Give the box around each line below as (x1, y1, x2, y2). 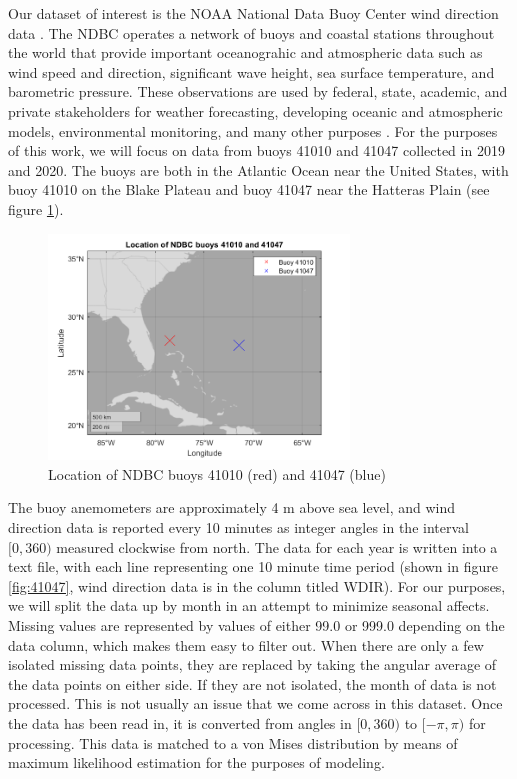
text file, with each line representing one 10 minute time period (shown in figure (8, 556, 498, 577)
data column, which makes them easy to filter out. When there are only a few (8, 634, 484, 655)
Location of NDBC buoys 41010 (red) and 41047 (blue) (48, 463, 386, 484)
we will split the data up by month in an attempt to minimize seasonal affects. (8, 595, 490, 616)
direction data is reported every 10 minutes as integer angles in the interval (8, 517, 469, 538)
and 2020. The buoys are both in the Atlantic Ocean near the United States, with (8, 159, 509, 180)
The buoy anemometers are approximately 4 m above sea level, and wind (8, 497, 456, 518)
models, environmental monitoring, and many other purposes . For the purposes (8, 120, 498, 141)
